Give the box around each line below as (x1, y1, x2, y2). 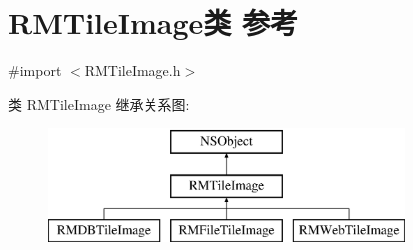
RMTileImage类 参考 (8, 2, 299, 43)
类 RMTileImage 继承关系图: (8, 93, 190, 114)
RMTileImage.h (84, 60, 181, 81)
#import (8, 60, 62, 81)
